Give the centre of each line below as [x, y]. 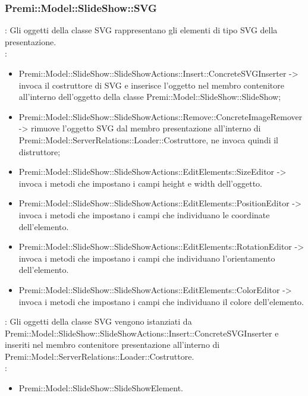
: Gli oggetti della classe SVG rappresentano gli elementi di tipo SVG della [141, 30]
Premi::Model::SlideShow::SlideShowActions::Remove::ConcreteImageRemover [161, 116]
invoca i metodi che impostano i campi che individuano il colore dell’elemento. [161, 301]
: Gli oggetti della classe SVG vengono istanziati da [98, 321]
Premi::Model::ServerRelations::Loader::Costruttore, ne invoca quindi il [149, 139]
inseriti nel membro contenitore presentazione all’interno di [112, 345]
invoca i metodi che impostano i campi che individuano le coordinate [144, 214]
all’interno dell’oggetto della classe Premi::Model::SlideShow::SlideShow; [150, 97]
